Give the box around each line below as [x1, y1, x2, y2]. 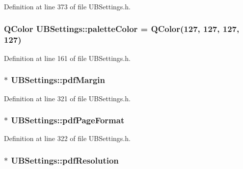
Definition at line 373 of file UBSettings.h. [4, 1, 131, 11]
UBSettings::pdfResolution [11, 154, 119, 166]
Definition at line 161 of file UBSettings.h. [4, 53, 131, 63]
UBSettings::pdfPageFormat [11, 114, 125, 126]
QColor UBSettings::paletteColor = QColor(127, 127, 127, [4, 22, 240, 34]
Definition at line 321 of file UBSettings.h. [4, 93, 131, 103]
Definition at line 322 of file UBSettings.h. [4, 133, 131, 143]
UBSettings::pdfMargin [11, 74, 105, 86]
